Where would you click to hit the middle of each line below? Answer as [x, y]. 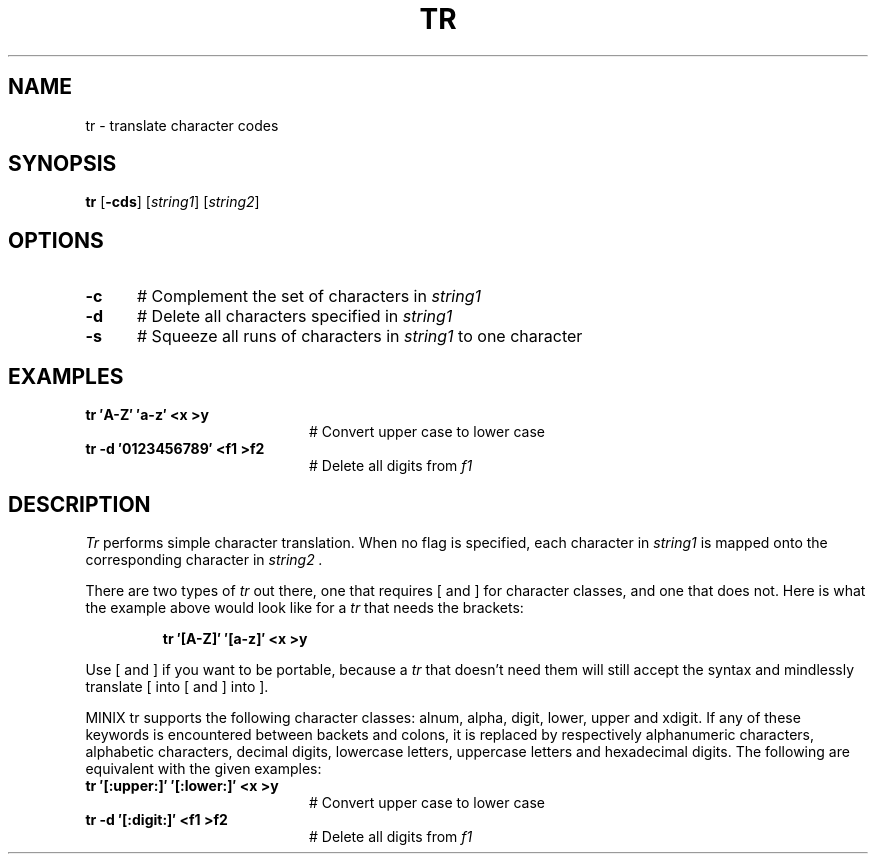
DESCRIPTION [79, 504]
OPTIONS [56, 240]
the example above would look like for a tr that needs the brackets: [304, 607]
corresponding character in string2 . [204, 559]
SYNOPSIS [62, 164]
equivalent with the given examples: [203, 768]
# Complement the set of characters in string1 [308, 296]
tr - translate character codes [182, 125]
